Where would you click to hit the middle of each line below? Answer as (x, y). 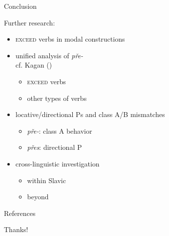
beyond (38, 197)
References (20, 213)
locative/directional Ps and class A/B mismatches (90, 114)
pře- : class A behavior (60, 130)
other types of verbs (57, 98)
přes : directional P (54, 147)
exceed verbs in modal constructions (70, 39)
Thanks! (16, 229)
